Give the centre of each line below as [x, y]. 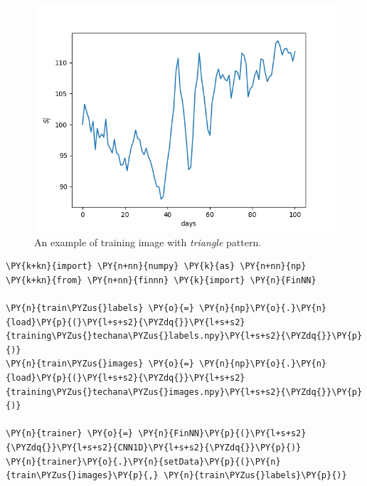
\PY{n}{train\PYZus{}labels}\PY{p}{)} [255, 476]
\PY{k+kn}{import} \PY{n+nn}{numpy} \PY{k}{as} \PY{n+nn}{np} [156, 266]
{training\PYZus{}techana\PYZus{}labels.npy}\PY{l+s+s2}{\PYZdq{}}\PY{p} [184, 336]
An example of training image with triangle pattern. [148, 242]
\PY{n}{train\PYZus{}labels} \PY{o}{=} [100, 308]
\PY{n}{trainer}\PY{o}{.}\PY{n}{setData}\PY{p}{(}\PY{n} [143, 461]
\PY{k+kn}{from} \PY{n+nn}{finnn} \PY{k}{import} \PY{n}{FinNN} [161, 280]
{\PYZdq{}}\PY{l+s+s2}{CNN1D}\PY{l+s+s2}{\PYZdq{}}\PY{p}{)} [154, 447]
